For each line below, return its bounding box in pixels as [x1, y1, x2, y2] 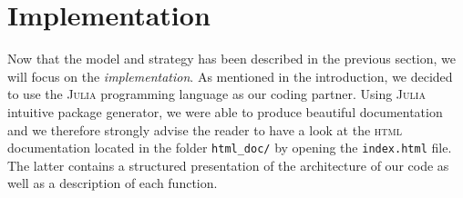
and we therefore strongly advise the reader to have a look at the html [7, 120, 402, 139]
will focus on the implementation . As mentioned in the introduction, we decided [7, 66, 453, 85]
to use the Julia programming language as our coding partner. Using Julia [7, 84, 426, 104]
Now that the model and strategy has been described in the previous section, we [7, 49, 457, 68]
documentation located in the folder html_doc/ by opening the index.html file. [7, 138, 452, 157]
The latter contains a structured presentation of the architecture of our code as [7, 155, 449, 174]
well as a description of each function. [7, 173, 218, 193]
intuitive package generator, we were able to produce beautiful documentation [7, 102, 443, 121]
